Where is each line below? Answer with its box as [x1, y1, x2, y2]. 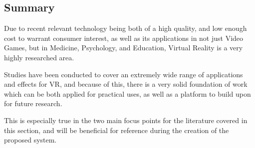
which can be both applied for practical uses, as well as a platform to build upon [4, 88, 251, 99]
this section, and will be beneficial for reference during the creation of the [4, 125, 229, 135]
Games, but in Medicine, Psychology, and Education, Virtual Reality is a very [4, 42, 243, 53]
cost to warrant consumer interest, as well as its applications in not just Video [4, 32, 244, 43]
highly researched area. [4, 52, 74, 62]
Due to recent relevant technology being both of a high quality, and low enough [4, 23, 247, 33]
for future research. [4, 98, 62, 109]
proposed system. [4, 135, 57, 145]
